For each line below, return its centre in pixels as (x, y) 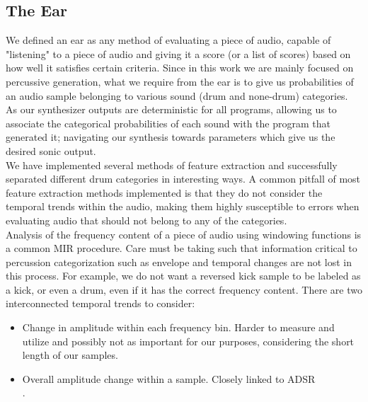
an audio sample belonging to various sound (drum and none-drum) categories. (177, 95)
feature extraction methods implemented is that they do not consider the (164, 192)
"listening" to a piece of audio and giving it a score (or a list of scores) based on (178, 53)
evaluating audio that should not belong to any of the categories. (146, 220)
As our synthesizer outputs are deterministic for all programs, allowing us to (171, 109)
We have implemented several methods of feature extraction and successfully (172, 165)
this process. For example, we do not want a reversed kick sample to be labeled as (183, 276)
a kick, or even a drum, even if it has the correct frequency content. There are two (184, 289)
